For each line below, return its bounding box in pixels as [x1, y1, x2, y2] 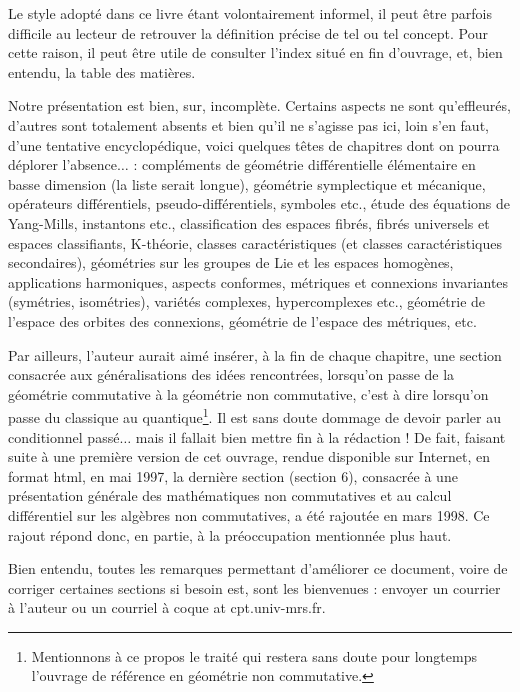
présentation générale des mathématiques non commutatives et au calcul [8, 485, 452, 506]
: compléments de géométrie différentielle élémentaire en [133, 154, 476, 175]
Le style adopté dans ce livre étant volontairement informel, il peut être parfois [8, 3, 492, 23]
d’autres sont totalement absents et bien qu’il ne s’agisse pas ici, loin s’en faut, [8, 114, 489, 135]
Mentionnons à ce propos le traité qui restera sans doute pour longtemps [31, 645, 477, 666]
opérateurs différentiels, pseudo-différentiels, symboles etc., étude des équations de [8, 193, 511, 214]
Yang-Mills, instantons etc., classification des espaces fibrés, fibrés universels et [8, 212, 490, 233]
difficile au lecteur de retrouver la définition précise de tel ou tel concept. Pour [8, 22, 488, 43]
